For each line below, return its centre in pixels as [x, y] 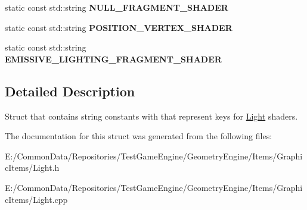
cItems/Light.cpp [36, 199]
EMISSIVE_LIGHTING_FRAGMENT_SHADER [113, 59]
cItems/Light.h [32, 167]
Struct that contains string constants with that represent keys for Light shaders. [151, 116]
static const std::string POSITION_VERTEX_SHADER [119, 27]
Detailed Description [70, 91]
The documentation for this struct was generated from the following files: [139, 136]
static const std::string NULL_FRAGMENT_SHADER [117, 7]
